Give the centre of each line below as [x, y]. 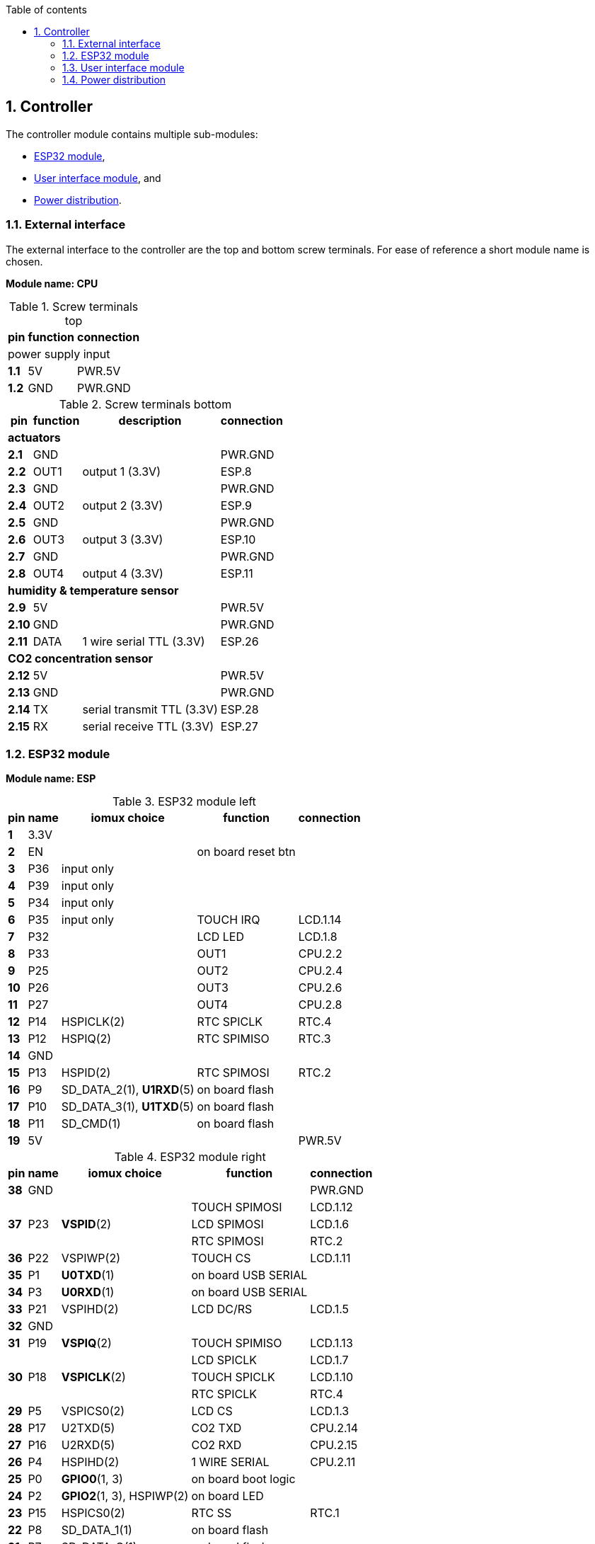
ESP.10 [238, 539]
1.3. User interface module [123, 68]
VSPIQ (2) [86, 1343]
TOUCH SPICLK [233, 1377]
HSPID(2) [86, 1073]
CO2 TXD [216, 1428]
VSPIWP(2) [91, 1258]
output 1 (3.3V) [121, 471]
